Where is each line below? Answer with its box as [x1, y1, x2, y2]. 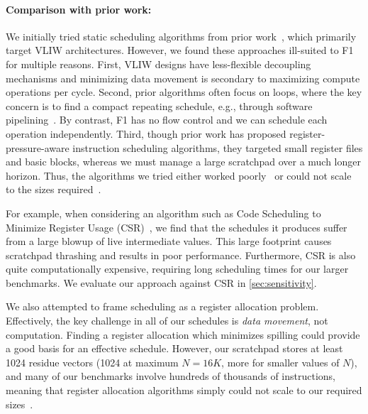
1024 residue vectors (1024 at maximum [6, 354, 179, 369]
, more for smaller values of [221, 354, 340, 369]
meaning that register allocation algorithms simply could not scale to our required [6, 383, 362, 398]
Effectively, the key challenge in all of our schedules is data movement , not [6, 313, 328, 328]
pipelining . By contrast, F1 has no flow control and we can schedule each [6, 112, 328, 127]
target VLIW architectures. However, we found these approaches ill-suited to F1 [6, 43, 354, 58]
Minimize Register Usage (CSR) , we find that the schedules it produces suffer [6, 219, 347, 234]
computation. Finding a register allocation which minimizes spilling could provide [6, 327, 360, 342]
